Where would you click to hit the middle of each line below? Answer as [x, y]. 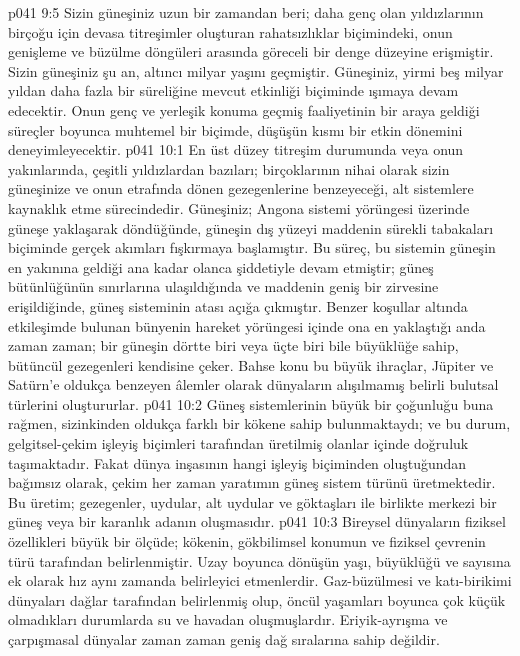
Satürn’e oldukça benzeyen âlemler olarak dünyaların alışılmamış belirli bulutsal [253, 384]
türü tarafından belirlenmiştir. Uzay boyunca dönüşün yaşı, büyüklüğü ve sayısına [259, 560]
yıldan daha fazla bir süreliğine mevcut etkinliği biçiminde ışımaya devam [233, 90]
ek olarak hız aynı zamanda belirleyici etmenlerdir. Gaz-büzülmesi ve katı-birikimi [260, 580]
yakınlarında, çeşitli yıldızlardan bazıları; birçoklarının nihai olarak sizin [229, 168]
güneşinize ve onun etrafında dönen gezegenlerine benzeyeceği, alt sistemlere [241, 188]
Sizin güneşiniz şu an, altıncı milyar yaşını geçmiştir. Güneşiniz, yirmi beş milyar [256, 70]
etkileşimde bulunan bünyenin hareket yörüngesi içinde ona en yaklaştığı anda [247, 325]
